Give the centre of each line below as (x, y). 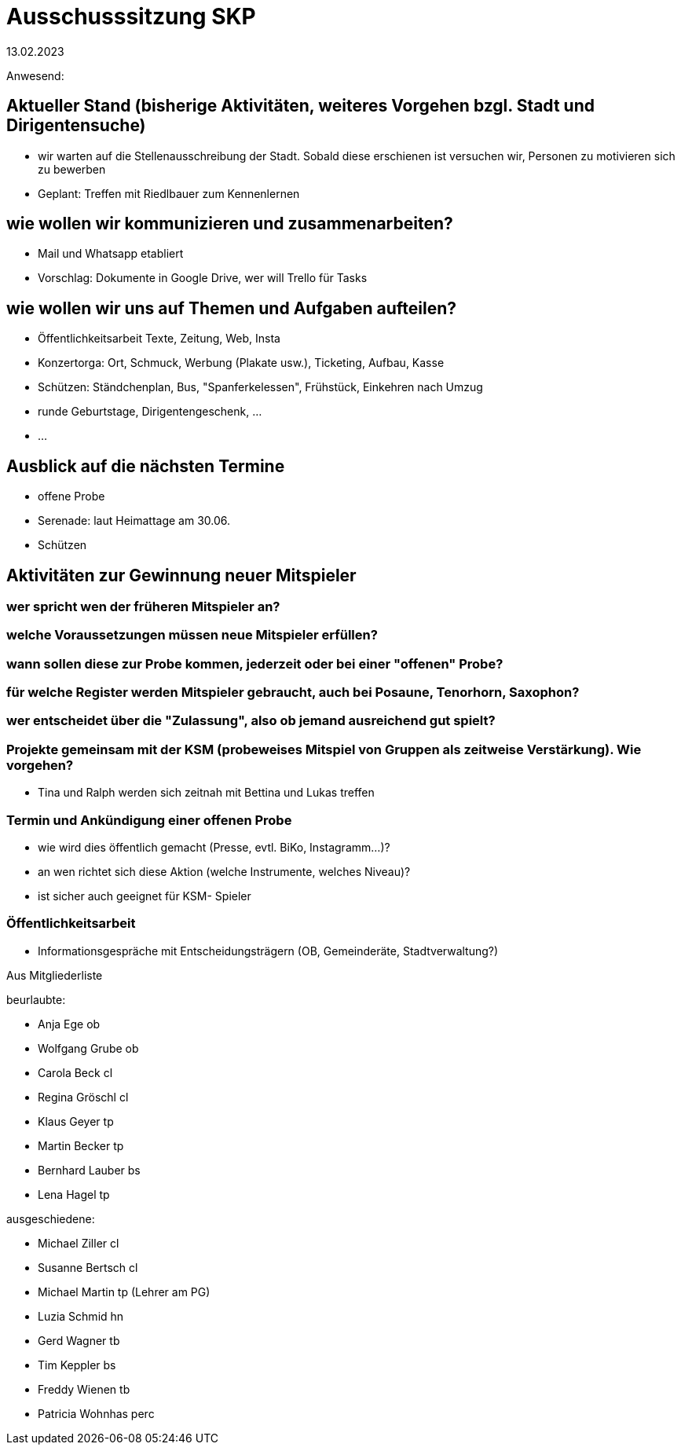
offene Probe (71, 496)
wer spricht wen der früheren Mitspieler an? (143, 606)
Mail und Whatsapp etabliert (111, 254)
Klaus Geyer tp (76, 1121)
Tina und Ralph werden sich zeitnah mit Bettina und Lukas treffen (206, 793)
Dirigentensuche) (76, 126)
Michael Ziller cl (79, 1243)
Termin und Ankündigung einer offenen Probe (149, 820)
